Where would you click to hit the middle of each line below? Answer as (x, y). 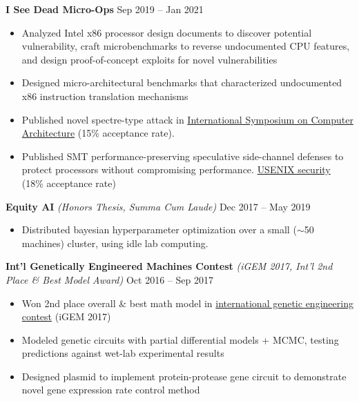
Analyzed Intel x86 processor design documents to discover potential (167, 32)
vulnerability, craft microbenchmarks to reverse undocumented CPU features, (186, 46)
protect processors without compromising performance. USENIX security (176, 169)
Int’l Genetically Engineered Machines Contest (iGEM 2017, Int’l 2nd (169, 266)
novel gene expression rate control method (111, 390)
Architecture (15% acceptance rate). (98, 133)
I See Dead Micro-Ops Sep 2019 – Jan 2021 (105, 9)
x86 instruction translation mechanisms (105, 96)
